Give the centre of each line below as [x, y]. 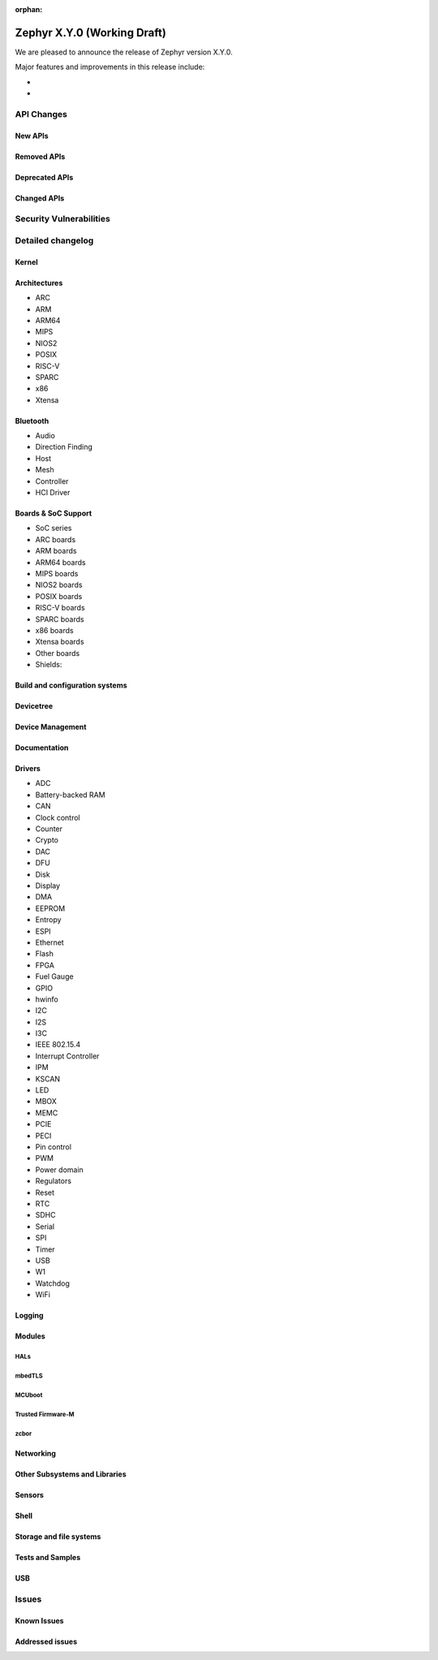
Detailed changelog [54, 240]
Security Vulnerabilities [63, 219]
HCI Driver [53, 493]
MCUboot [29, 1395]
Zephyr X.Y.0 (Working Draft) [90, 32]
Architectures [39, 282]
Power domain [60, 1170]
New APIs [32, 136]
